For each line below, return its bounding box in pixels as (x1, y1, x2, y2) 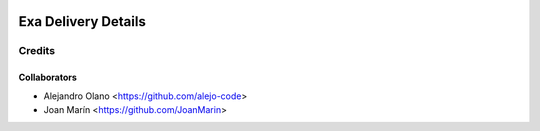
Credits (18, 44, 55, 58)
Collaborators (18, 71, 77, 84)
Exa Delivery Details (18, 13, 147, 30)
